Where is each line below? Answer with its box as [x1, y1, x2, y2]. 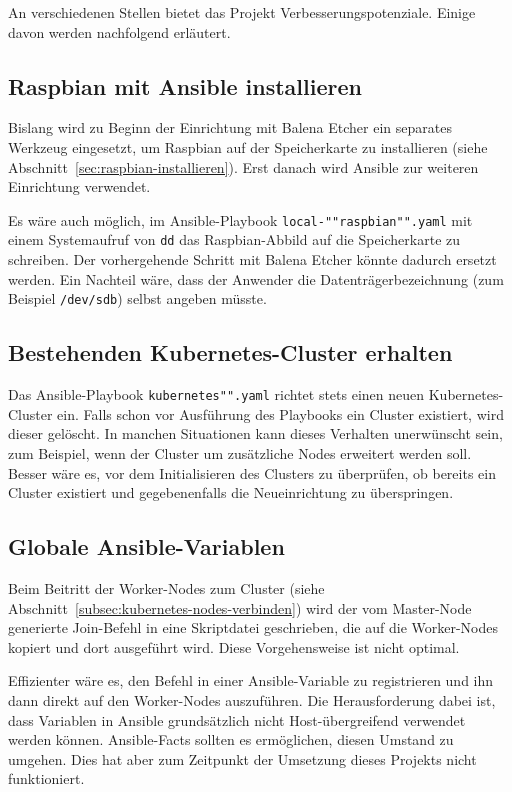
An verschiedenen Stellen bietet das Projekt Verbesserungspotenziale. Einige [8, 2, 476, 22]
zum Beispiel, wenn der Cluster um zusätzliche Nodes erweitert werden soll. [8, 442, 472, 463]
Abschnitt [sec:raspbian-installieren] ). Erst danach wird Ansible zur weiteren [8, 156, 479, 177]
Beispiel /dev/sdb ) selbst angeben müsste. [8, 288, 267, 309]
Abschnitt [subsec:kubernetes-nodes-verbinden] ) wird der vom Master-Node [8, 597, 472, 618]
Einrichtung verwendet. [8, 176, 151, 197]
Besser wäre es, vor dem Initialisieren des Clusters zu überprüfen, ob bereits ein [8, 462, 496, 483]
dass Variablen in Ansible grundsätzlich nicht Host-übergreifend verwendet [8, 709, 466, 730]
